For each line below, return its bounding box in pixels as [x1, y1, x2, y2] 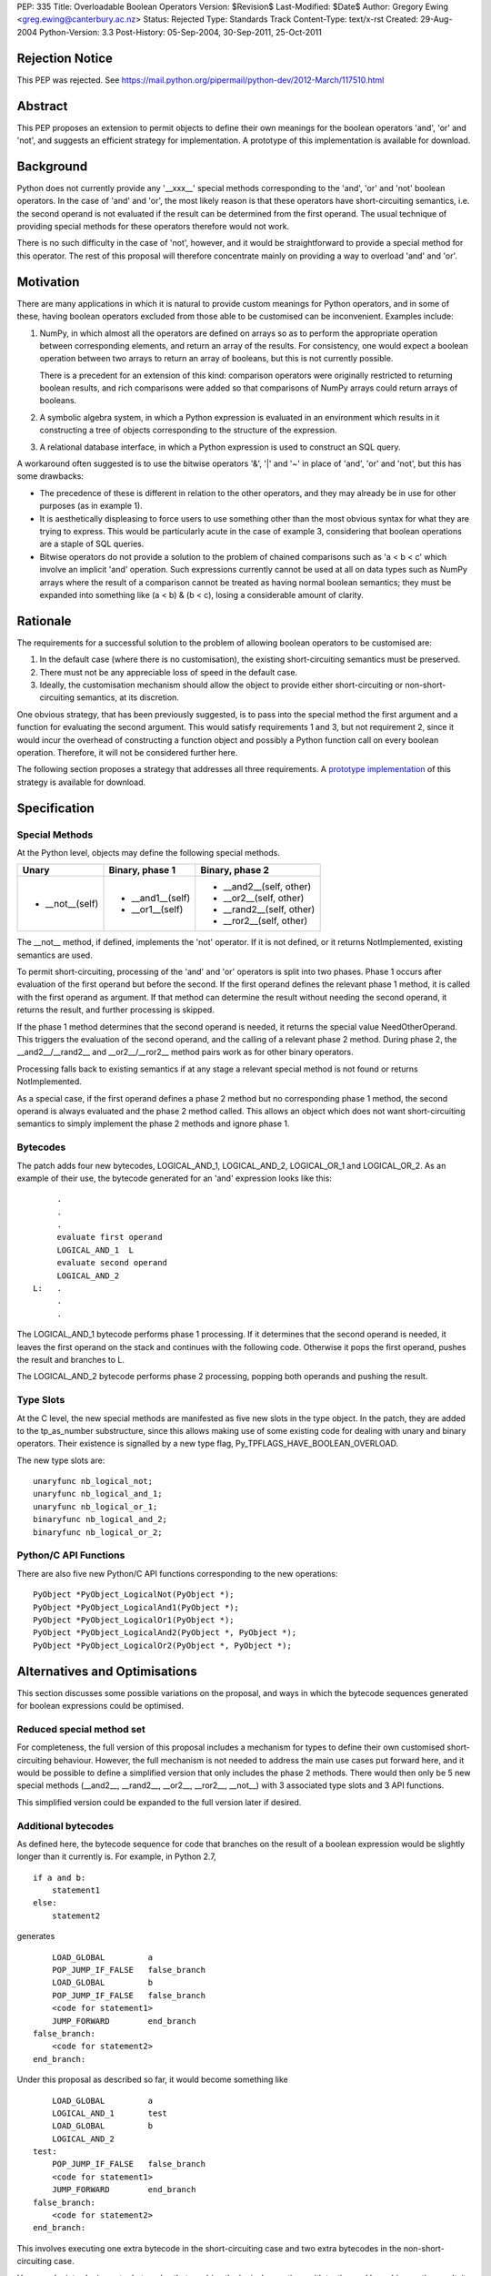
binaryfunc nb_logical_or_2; [33, 1527, 163, 1538]
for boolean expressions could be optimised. [16, 1701, 184, 1712]
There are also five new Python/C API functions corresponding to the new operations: [16, 1568, 338, 1579]
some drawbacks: [16, 471, 84, 482]
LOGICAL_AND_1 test [51, 2108, 168, 2119]
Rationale [16, 613, 72, 628]
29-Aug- [419, 14, 453, 25]
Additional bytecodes [16, 1819, 114, 1832]
